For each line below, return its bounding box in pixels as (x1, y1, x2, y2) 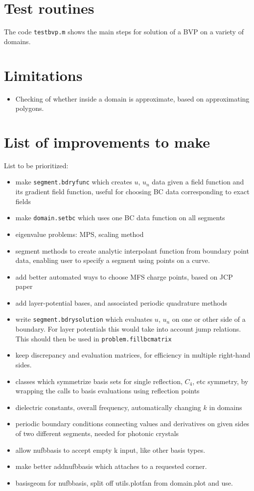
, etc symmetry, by (192, 376, 249, 386)
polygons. (15, 103, 44, 113)
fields (15, 196, 31, 206)
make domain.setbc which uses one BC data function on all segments (15, 212, 225, 223)
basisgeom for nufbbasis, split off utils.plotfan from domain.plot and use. (15, 477, 233, 488)
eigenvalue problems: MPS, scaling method (15, 229, 144, 239)
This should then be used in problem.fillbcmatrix (15, 333, 172, 343)
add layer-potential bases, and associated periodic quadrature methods (15, 297, 228, 308)
